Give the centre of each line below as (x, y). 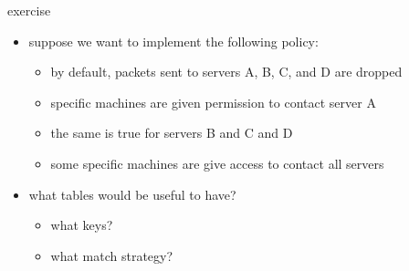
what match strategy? (112, 255)
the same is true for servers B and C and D (172, 133)
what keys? (82, 225)
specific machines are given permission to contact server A (213, 102)
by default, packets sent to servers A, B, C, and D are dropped (226, 72)
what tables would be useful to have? (132, 194)
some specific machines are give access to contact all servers (217, 163)
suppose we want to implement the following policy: (173, 41)
